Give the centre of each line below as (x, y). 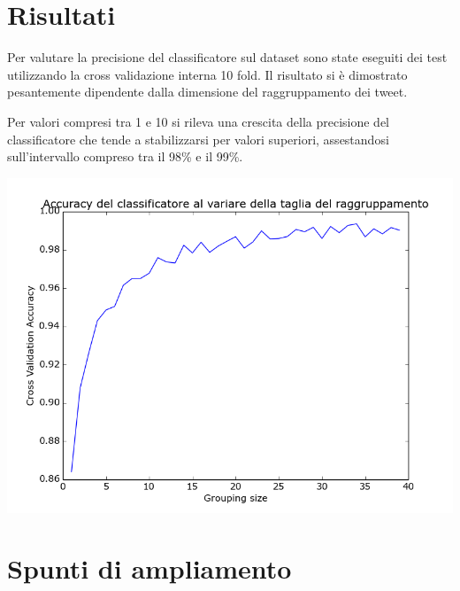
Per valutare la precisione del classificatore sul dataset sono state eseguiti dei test (227, 57)
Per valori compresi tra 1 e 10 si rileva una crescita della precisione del (198, 121)
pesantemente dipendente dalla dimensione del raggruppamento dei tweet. (207, 92)
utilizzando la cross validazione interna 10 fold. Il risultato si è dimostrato (207, 74)
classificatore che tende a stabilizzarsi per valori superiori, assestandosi (198, 139)
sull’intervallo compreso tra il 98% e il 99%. (125, 156)
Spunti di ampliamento (149, 568)
